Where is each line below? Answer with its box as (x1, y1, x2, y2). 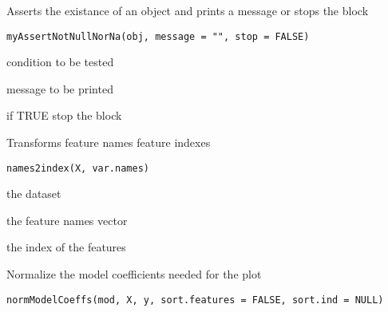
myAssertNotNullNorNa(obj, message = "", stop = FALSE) (6, 30, 310, 42)
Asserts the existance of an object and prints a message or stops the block (6, 2, 369, 18)
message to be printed (6, 80, 113, 97)
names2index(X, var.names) (6, 162, 149, 174)
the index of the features (6, 239, 126, 255)
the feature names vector (6, 211, 128, 228)
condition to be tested (6, 53, 114, 70)
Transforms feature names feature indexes (6, 134, 211, 151)
